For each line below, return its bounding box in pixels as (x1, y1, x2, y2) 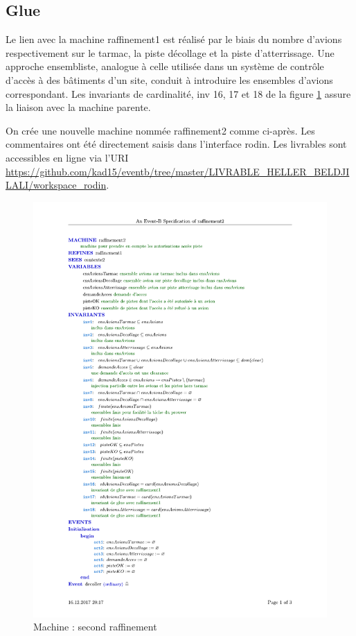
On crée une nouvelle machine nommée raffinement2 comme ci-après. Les (6, 123, 315, 137)
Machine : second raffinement (33, 619, 157, 634)
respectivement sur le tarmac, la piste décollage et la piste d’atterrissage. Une (6, 45, 335, 60)
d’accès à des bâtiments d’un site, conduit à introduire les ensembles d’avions (6, 72, 333, 87)
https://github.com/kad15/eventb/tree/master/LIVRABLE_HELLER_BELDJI (6, 164, 350, 178)
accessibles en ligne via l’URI (6, 150, 129, 164)
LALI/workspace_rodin (6, 178, 107, 192)
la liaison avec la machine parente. (6, 100, 151, 114)
